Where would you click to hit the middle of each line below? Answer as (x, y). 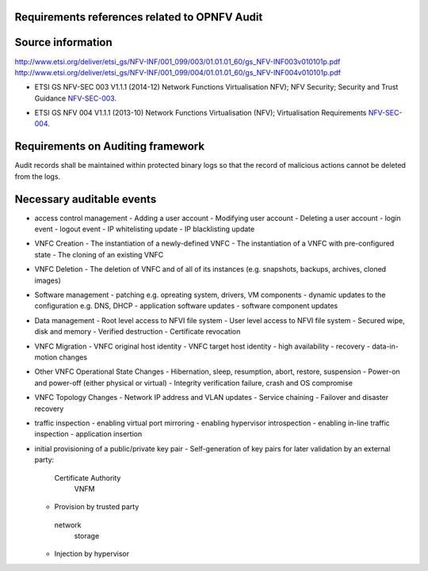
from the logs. (38, 176)
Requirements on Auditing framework (110, 147)
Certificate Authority (88, 478)
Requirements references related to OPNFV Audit (139, 17)
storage (87, 536)
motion (46, 357)
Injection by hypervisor (92, 554)
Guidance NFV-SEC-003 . (76, 98)
